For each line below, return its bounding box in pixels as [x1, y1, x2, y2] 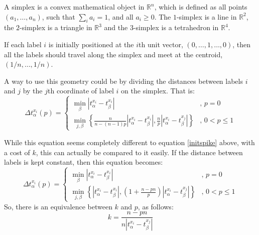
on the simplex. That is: [121, 85, 195, 96]
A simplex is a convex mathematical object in [4, 2, 145, 12]
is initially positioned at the [48, 39, 134, 49]
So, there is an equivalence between [4, 201, 112, 211]
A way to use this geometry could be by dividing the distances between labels [4, 75, 243, 86]
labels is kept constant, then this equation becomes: [4, 157, 163, 167]
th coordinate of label [48, 85, 114, 96]
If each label [4, 39, 42, 49]
